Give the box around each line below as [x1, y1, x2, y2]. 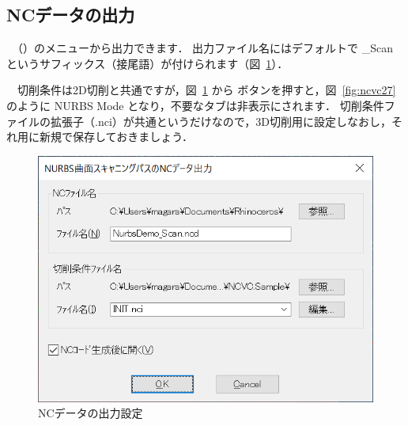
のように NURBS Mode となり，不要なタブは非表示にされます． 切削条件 [6, 97, 384, 113]
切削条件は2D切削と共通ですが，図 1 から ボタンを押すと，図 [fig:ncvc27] [17, 82, 396, 98]
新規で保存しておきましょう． [39, 128, 194, 145]
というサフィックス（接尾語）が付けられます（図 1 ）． [6, 55, 289, 71]
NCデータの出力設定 [38, 405, 143, 421]
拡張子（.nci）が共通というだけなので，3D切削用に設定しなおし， [50, 112, 391, 129]
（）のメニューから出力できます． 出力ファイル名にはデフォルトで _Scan [17, 40, 394, 56]
